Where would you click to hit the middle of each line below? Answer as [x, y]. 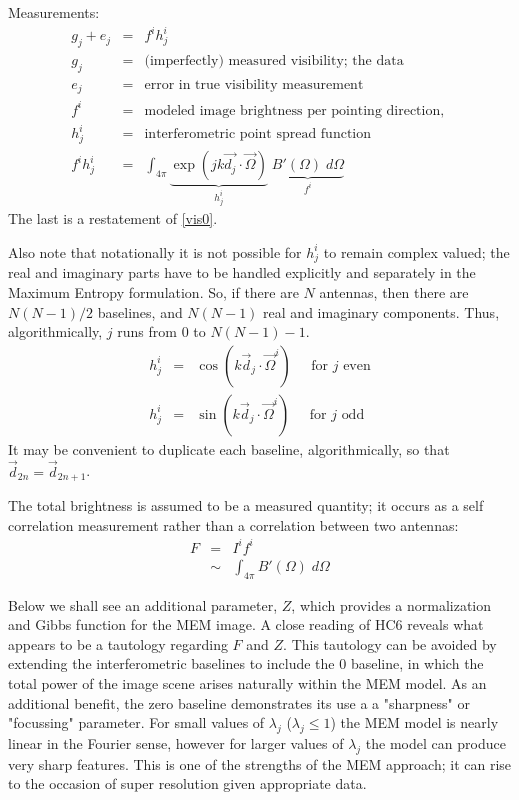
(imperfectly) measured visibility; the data [274, 60]
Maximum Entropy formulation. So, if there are [153, 291]
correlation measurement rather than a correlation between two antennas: [233, 524]
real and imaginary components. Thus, [381, 311]
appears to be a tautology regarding [118, 643]
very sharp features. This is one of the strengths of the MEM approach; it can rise [260, 763]
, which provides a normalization [391, 604]
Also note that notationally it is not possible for [155, 251]
